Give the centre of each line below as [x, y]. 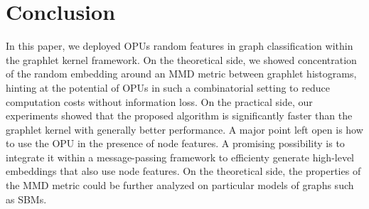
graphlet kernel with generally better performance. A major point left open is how [184, 129]
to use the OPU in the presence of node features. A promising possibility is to [175, 143]
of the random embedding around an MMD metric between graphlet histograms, [181, 74]
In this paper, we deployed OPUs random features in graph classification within [180, 46]
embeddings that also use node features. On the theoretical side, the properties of [183, 171]
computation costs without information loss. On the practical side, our [159, 101]
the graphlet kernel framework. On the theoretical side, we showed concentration [181, 59]
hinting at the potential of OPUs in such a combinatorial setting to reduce [168, 87]
